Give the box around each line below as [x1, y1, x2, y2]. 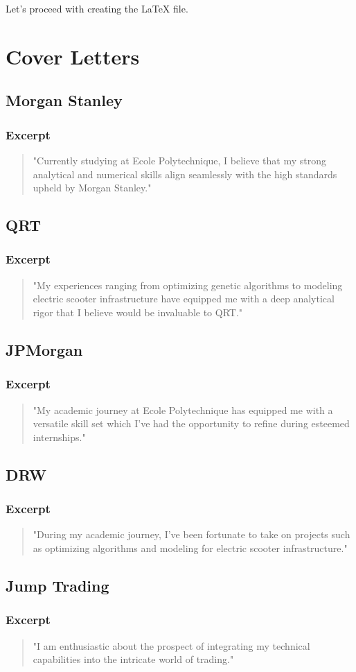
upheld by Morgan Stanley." [33, 180, 152, 195]
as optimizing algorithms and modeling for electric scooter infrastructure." [33, 540, 348, 555]
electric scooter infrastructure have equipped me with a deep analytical [33, 291, 335, 306]
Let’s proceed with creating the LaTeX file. [6, 1, 188, 15]
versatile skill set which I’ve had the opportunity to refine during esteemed [33, 416, 350, 431]
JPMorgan [6, 338, 83, 360]
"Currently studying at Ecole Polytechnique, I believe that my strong [33, 153, 326, 167]
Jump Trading [6, 574, 109, 596]
